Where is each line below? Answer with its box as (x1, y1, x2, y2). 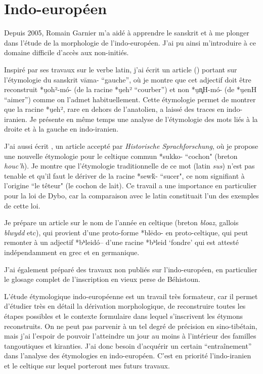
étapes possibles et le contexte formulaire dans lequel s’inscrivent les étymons (4, 310, 243, 321)
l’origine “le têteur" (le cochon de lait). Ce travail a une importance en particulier (4, 180, 257, 191)
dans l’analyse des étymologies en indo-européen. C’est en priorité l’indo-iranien (4, 350, 251, 361)
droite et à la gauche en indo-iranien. (4, 123, 119, 134)
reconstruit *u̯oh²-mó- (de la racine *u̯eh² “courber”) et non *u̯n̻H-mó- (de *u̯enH (4, 84, 257, 95)
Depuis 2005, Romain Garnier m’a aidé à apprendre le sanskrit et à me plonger (4, 27, 249, 38)
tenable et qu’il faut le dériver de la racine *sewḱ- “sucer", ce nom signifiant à (4, 170, 245, 181)
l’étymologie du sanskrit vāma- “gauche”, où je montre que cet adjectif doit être (4, 74, 251, 85)
